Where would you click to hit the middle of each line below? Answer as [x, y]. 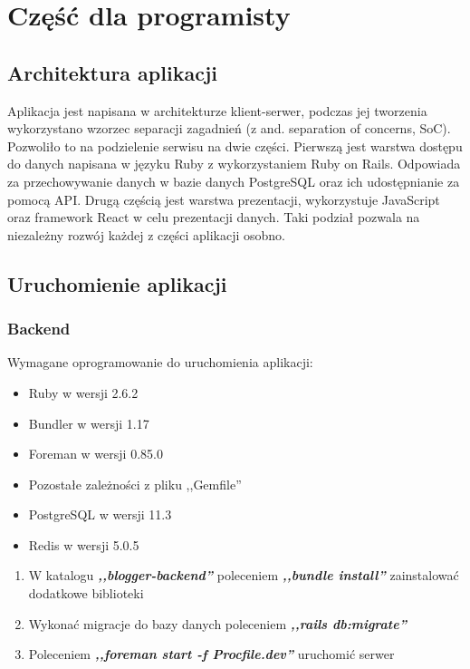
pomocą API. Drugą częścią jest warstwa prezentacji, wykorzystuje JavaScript [224, 199]
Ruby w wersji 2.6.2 [83, 392]
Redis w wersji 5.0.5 [84, 544]
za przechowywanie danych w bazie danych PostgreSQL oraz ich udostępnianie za [234, 181]
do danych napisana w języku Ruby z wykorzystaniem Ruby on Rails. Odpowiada [234, 164]
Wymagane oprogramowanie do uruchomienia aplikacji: [160, 362]
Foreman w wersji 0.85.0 [96, 454]
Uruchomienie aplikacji [117, 283]
